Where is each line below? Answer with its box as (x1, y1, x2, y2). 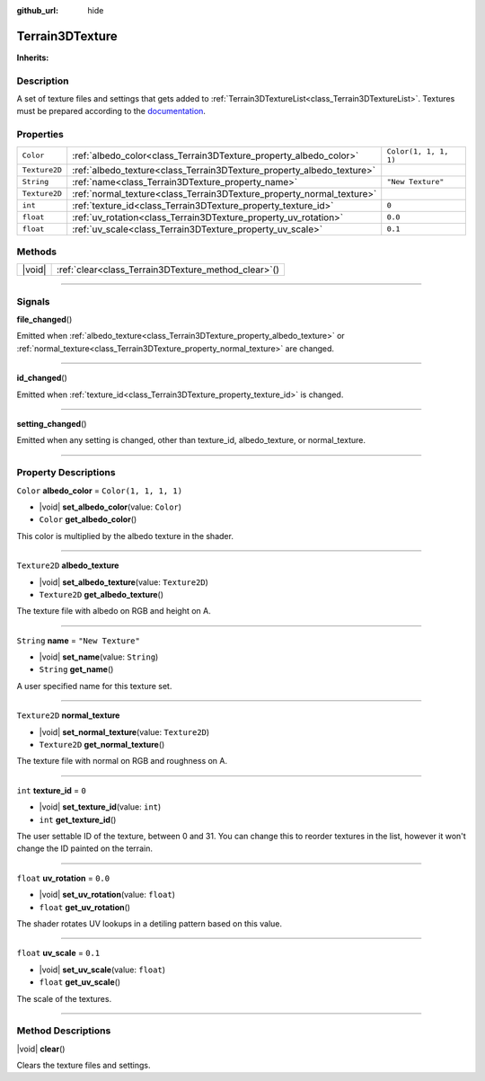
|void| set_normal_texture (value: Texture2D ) (39, 726, 210, 737)
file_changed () (16, 315, 73, 325)
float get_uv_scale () (39, 977, 121, 988)
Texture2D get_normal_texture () (39, 740, 165, 750)
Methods (16, 245, 57, 258)
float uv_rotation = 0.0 (16, 873, 110, 883)
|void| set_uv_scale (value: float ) (39, 964, 166, 975)
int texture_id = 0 (16, 784, 87, 795)
